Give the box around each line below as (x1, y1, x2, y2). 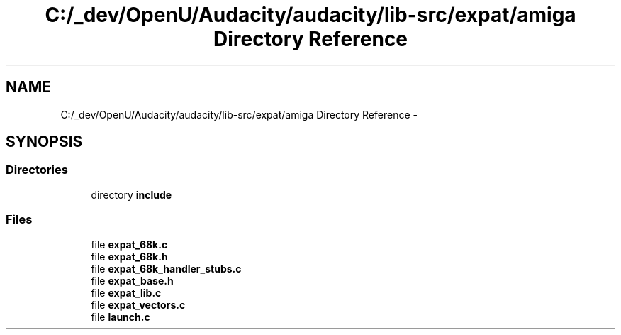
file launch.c (91, 310, 150, 323)
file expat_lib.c (91, 286, 162, 299)
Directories (6, 163, 68, 177)
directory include (91, 188, 172, 201)
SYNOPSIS (6, 133, 83, 151)
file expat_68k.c (91, 238, 168, 251)
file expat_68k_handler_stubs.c (91, 262, 242, 275)
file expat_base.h (91, 274, 174, 287)
